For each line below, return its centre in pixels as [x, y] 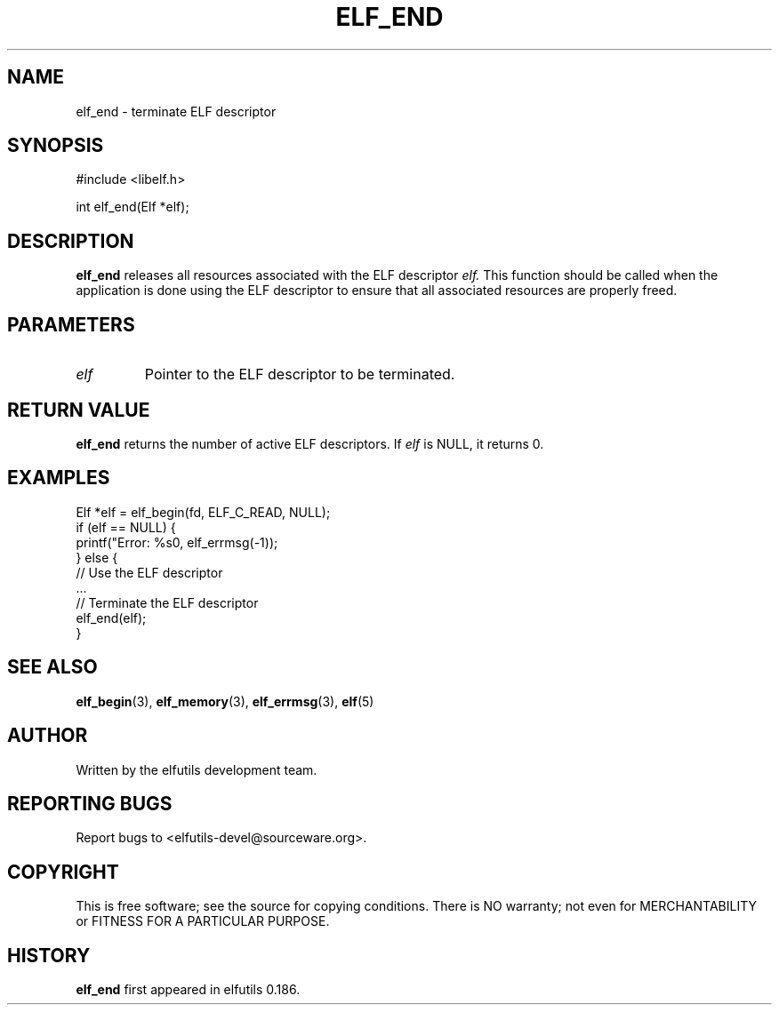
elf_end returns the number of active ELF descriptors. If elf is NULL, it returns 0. [310, 443]
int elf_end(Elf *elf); [133, 207]
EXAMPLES [59, 478]
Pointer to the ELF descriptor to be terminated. [300, 375]
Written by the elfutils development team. [197, 769]
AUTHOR [48, 736]
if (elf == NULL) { [126, 527]
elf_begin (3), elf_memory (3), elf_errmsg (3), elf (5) [225, 701]
